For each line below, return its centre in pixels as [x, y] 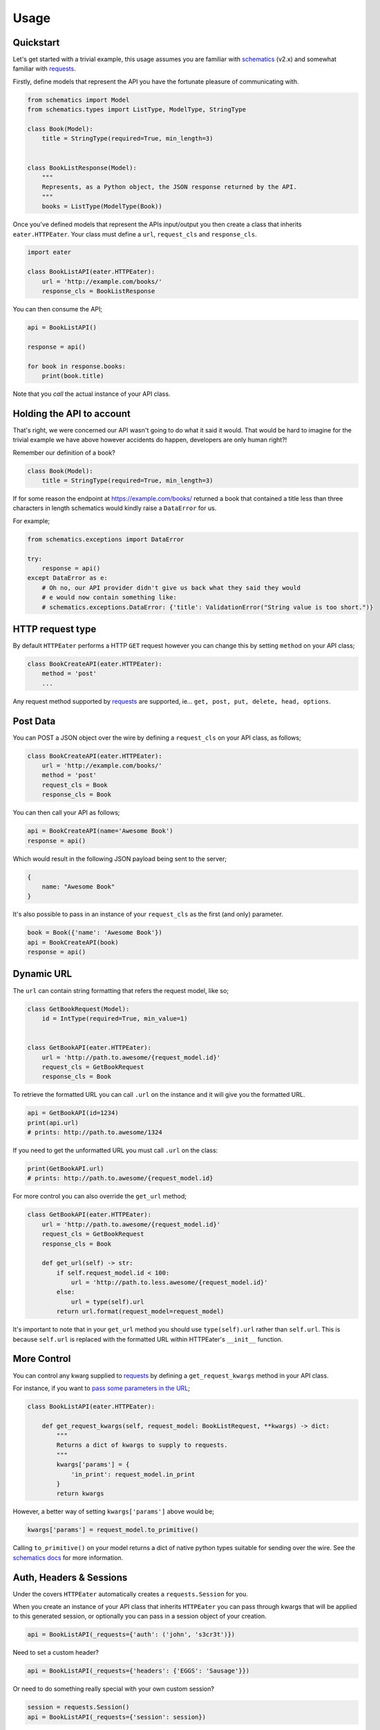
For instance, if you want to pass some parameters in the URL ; [101, 1388]
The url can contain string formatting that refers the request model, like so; [121, 990]
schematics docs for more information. [68, 1558]
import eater [49, 252]
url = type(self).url [107, 1302]
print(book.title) [73, 376]
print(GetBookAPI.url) [66, 1168]
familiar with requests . [44, 69]
